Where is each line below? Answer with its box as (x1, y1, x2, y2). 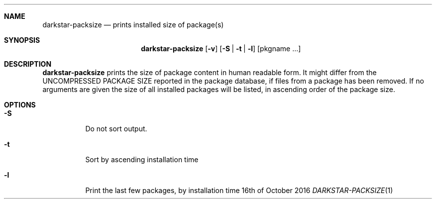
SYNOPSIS (4, 36, 40, 44)
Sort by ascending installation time (85, 155, 199, 164)
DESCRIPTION (4, 60, 52, 68)
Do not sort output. (85, 124, 147, 133)
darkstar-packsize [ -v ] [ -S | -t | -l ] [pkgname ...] (141, 44, 301, 53)
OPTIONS (4, 101, 36, 109)
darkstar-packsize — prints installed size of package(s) (42, 20, 224, 29)
